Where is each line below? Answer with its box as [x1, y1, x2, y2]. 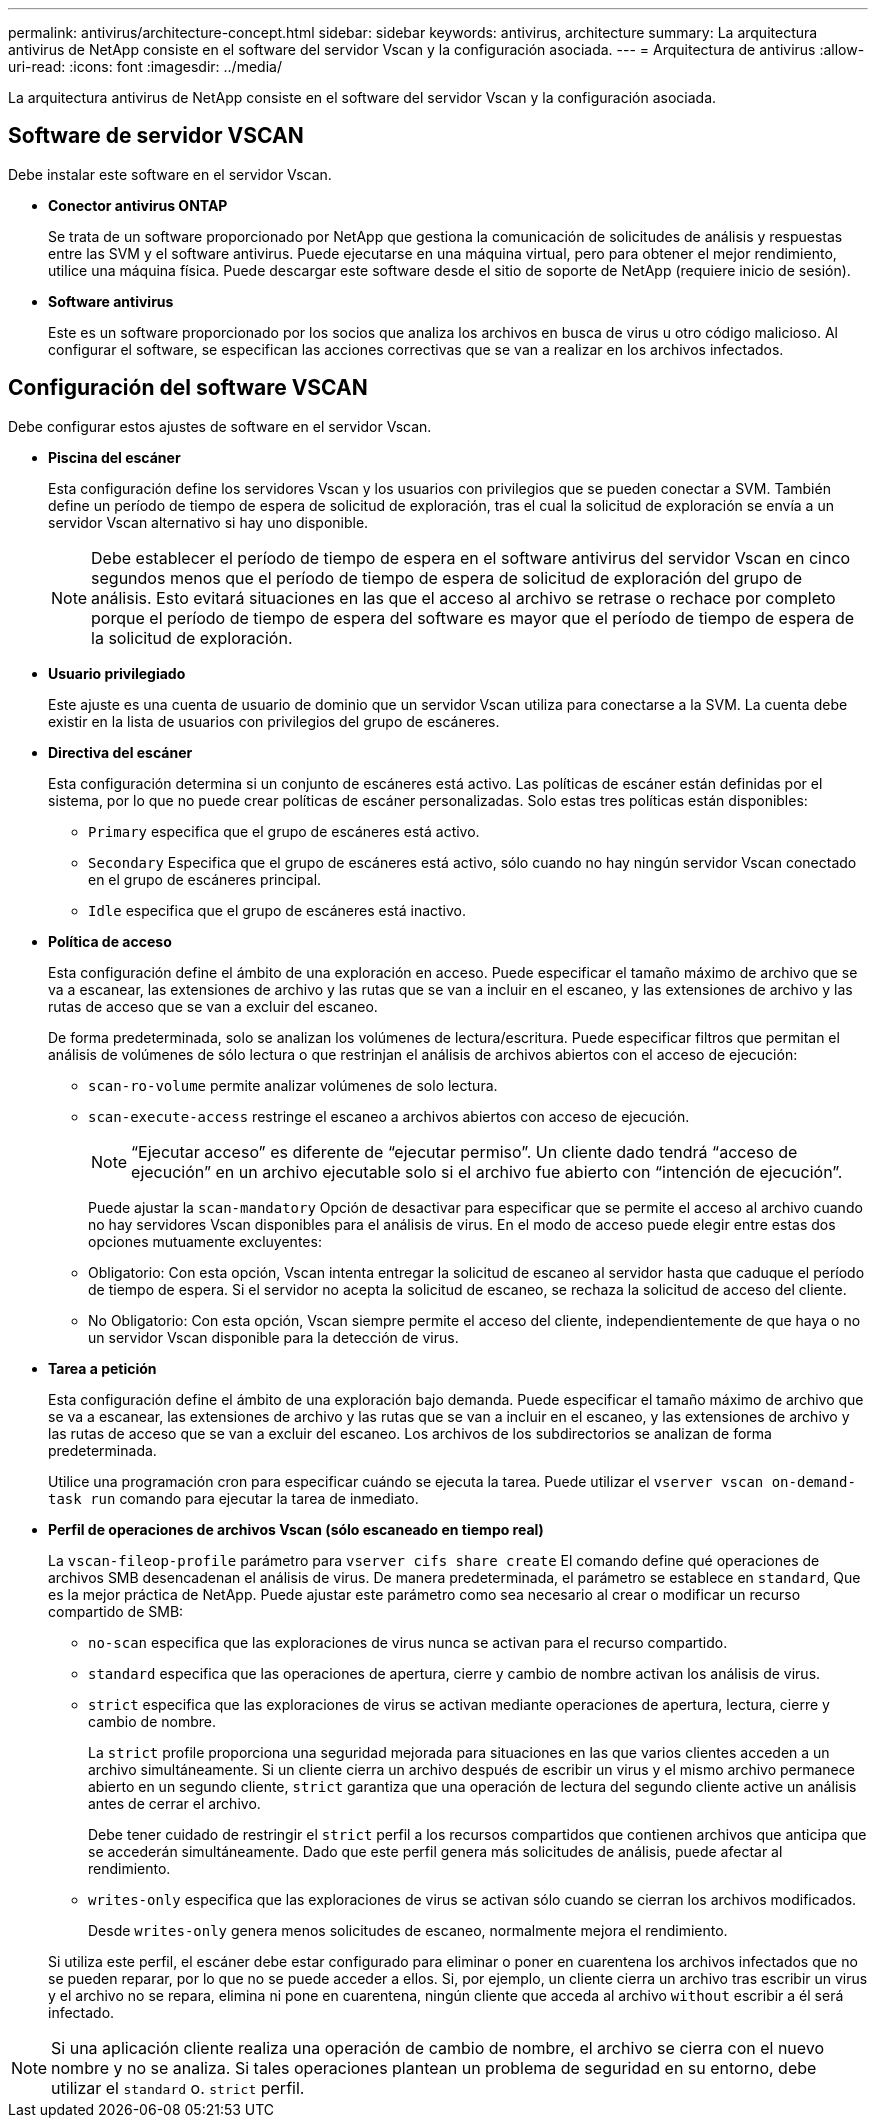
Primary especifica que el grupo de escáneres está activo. [88, 822, 480, 840]
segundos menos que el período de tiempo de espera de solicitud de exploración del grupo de [91, 567, 803, 588]
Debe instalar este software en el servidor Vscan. [8, 165, 332, 183]
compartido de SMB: [48, 1602, 184, 1620]
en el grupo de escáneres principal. [88, 870, 322, 888]
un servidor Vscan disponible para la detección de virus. [88, 1328, 459, 1346]
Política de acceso [48, 932, 172, 950]
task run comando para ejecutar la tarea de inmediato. [48, 1489, 419, 1507]
